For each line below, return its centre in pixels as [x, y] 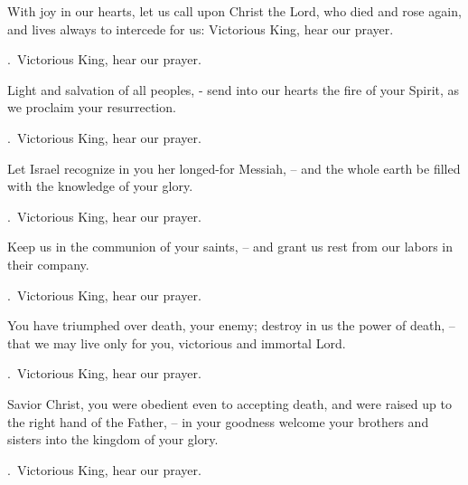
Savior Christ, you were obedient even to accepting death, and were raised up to [229, 403]
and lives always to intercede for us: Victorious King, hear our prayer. [201, 29]
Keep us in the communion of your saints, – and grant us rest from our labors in [230, 247]
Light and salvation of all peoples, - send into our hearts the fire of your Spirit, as [234, 89]
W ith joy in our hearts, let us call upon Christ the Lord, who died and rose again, [234, 11]
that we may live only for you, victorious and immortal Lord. [177, 342]
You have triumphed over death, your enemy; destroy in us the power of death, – [231, 325]
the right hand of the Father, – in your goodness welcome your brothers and [218, 421]
